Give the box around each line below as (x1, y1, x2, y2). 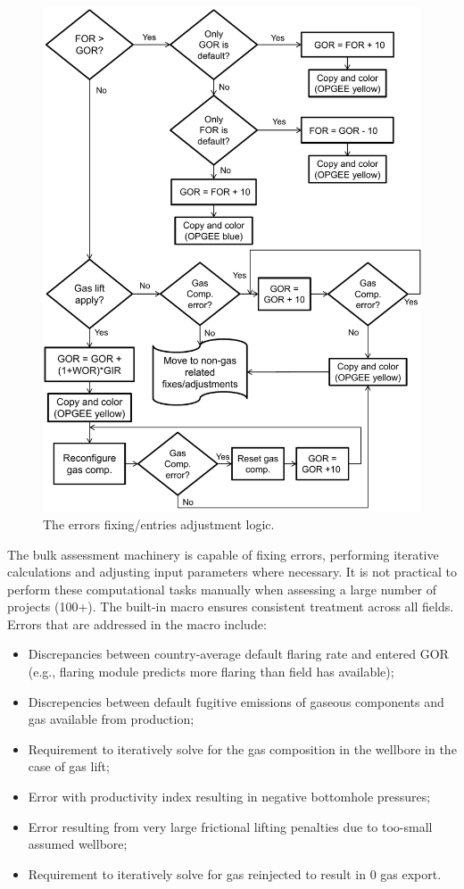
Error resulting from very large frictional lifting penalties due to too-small (28, 817, 433, 835)
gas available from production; (28, 710, 195, 728)
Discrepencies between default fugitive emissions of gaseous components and (28, 692, 444, 710)
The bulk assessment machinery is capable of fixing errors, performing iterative (7, 544, 439, 563)
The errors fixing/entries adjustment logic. (43, 514, 275, 533)
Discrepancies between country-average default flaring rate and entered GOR (28, 644, 449, 663)
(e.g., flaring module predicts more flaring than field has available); (28, 662, 394, 681)
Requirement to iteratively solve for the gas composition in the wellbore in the (28, 739, 457, 758)
